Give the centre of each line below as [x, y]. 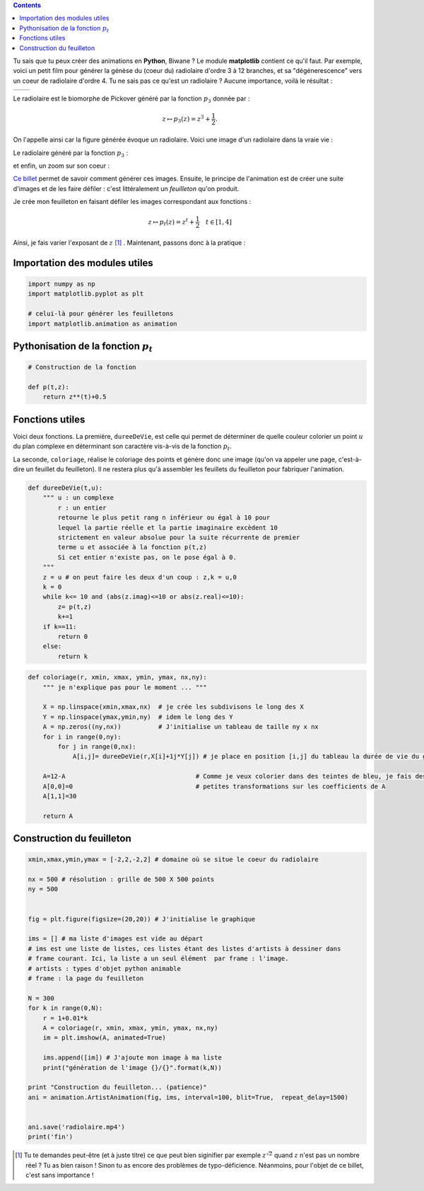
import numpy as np [61, 284]
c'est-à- [350, 459]
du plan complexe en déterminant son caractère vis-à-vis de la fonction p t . [123, 447]
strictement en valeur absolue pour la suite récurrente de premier [179, 537]
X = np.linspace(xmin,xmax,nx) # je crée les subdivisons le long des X [173, 707]
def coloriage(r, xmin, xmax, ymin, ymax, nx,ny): [118, 677]
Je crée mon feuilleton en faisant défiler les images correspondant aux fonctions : [132, 202]
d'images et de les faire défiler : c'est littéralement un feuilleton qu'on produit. [126, 188]
